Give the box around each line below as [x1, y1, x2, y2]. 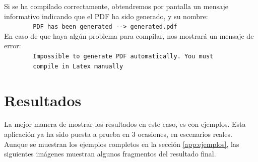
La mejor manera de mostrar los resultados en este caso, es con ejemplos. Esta [4, 119, 246, 129]
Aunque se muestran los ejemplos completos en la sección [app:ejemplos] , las [4, 138, 239, 149]
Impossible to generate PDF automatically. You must [33, 53, 214, 60]
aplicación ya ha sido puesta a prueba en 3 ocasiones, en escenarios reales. [4, 129, 232, 139]
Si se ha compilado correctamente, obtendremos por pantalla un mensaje [4, 1, 228, 11]
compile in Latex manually [33, 62, 123, 70]
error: [4, 40, 21, 51]
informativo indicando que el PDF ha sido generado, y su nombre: [4, 11, 208, 21]
